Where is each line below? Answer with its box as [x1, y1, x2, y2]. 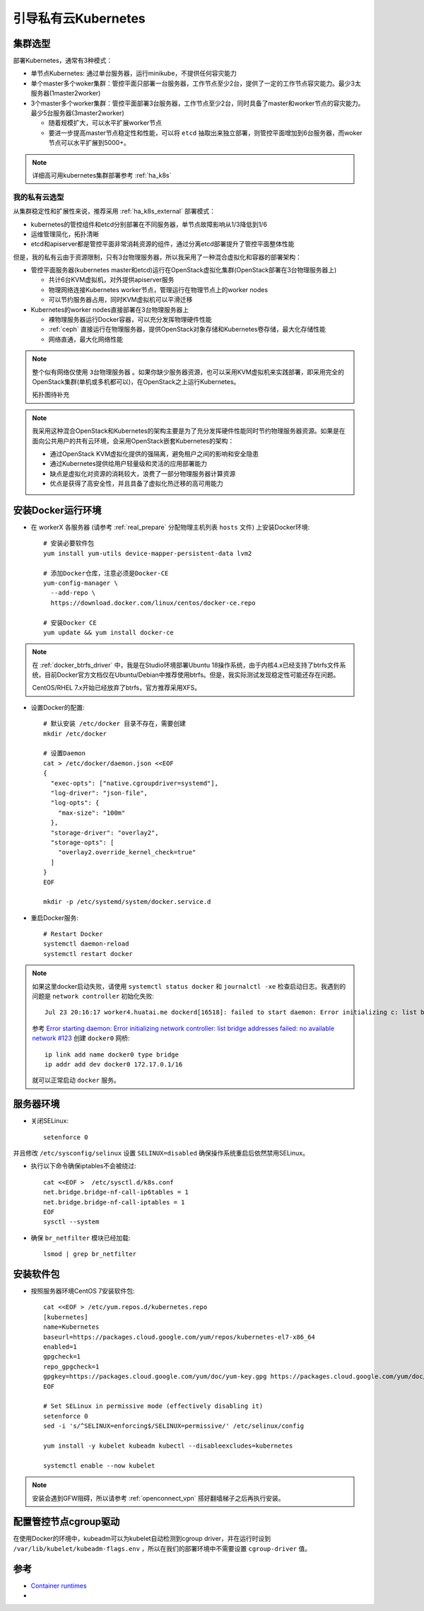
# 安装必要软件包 [43, 540, 95, 547]
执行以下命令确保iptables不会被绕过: [30, 1162, 137, 1170]
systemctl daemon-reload [43, 940, 129, 948]
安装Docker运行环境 [13, 504, 102, 516]
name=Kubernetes [43, 1323, 100, 1331]
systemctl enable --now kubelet [43, 1461, 155, 1470]
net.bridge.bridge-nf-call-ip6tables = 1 [43, 1188, 189, 1197]
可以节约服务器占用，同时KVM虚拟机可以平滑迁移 [48, 296, 193, 304]
